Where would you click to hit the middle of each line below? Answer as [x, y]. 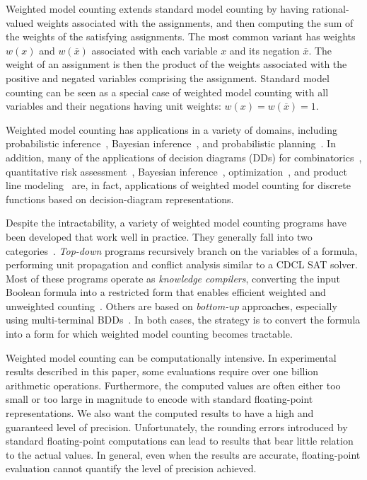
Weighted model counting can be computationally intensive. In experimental [171, 357]
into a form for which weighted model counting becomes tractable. [149, 334]
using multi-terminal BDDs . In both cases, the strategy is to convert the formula [183, 320]
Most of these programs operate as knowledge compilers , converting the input [173, 278]
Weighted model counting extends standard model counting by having [157, 8]
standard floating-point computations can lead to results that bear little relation [180, 441]
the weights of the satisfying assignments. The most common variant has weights [181, 36]
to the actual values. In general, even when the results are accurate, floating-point [183, 454]
